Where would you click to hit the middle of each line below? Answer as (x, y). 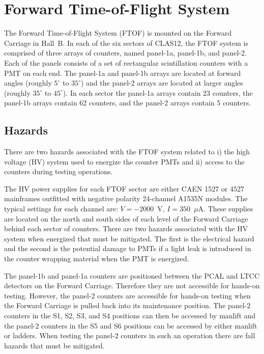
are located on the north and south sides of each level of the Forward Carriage (126, 218)
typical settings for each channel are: (61, 209)
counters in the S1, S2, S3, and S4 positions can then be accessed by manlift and (130, 315)
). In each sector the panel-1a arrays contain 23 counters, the (158, 92)
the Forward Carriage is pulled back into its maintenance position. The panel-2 (127, 305)
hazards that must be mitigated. (54, 345)
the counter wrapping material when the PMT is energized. (97, 258)
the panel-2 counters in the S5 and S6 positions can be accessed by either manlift (131, 325)
